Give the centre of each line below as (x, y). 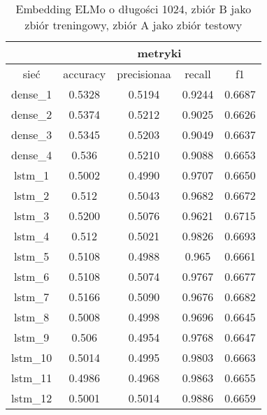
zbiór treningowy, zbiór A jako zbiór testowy (133, 25)
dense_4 (32, 155)
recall (198, 74)
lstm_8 (32, 317)
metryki (159, 53)
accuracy (85, 74)
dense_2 (32, 114)
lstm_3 (32, 216)
